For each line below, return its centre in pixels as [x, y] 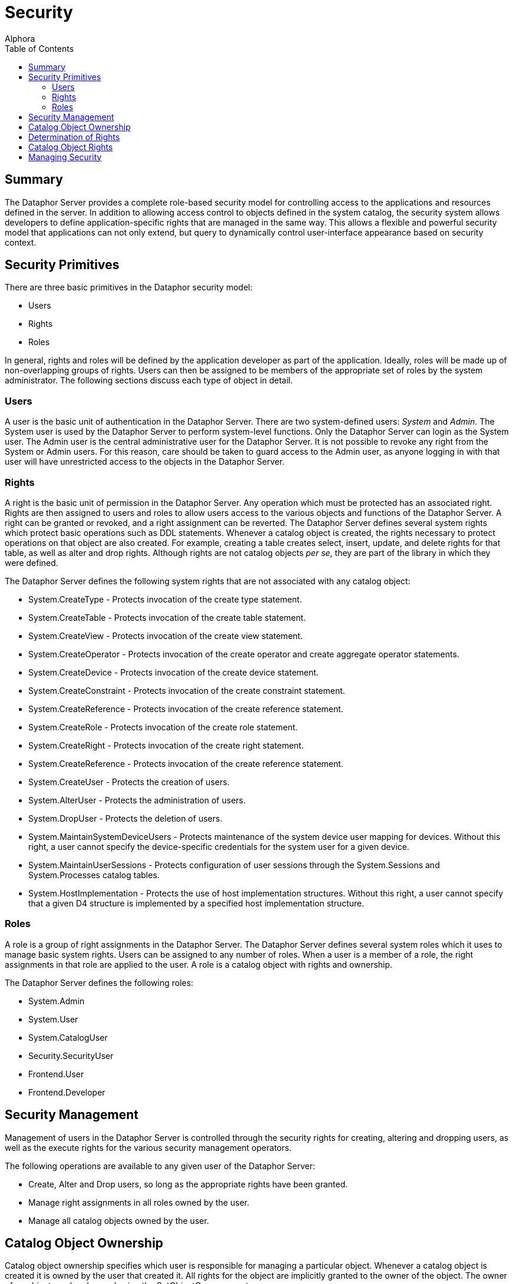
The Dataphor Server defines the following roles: [99, 982]
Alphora [20, 38]
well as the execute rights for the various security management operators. [148, 1147]
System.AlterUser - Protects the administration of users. [137, 800]
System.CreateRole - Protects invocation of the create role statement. [163, 727]
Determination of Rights [74, 137]
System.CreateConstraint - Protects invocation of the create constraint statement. [187, 690]
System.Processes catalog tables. [94, 875]
